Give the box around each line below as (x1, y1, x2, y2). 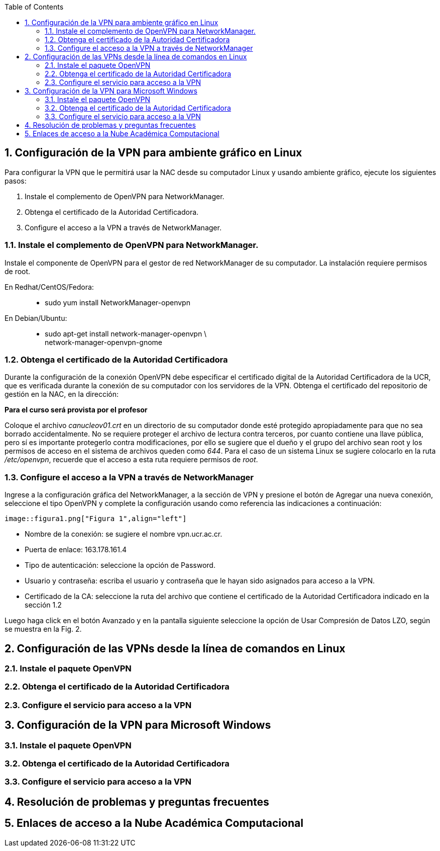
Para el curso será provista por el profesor (5, 405, 148, 414)
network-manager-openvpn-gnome (45, 337, 162, 347)
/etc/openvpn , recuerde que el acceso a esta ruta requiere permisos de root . (5, 455, 258, 464)
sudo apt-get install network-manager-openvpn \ (45, 329, 207, 338)
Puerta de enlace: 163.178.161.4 (25, 545, 127, 554)
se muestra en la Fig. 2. (5, 625, 82, 634)
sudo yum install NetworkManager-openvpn (45, 298, 190, 307)
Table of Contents (5, 3, 64, 11)
